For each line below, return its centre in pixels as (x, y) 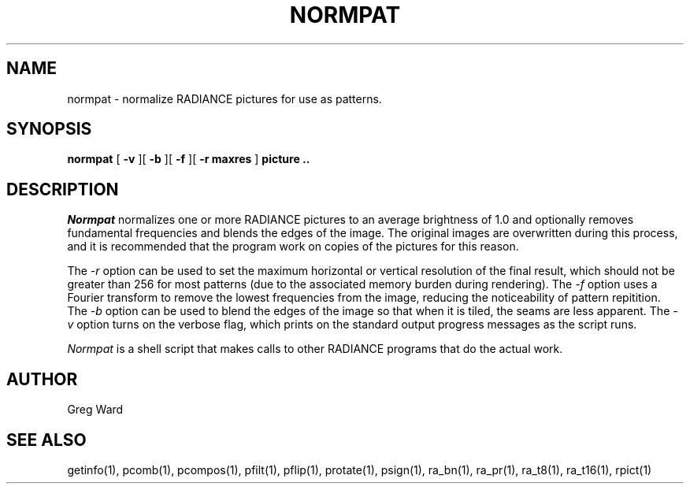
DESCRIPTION (63, 189)
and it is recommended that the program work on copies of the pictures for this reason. (293, 247)
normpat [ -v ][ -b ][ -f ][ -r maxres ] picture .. (189, 159)
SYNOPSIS (49, 129)
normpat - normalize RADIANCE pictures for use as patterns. (224, 98)
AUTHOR (42, 379)
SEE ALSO (46, 440)
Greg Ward (95, 410)
